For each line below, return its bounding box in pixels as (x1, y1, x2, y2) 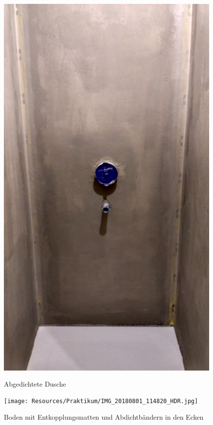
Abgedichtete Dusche (4, 379, 66, 389)
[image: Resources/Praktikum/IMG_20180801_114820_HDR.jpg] (4, 397, 198, 405)
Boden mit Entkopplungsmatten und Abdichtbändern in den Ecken (4, 411, 204, 422)
